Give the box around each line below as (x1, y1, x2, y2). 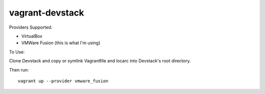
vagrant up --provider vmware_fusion (18, 78, 109, 84)
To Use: (9, 49, 25, 55)
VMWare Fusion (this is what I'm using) (21, 40, 101, 46)
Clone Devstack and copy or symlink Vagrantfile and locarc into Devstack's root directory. (9, 58, 191, 64)
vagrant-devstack (9, 7, 84, 18)
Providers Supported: (9, 24, 53, 30)
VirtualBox (21, 33, 43, 39)
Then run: (9, 67, 29, 73)
